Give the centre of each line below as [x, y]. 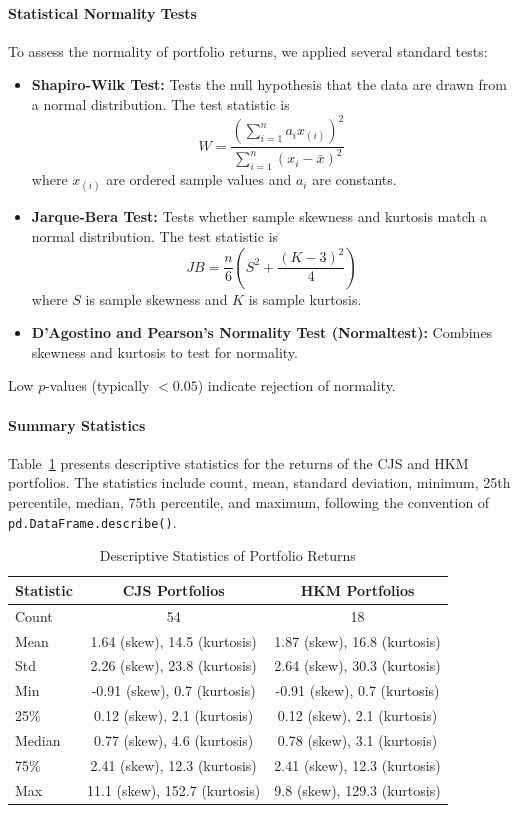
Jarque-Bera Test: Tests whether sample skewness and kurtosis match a [259, 216]
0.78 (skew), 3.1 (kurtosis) [357, 739]
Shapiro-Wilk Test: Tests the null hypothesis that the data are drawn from [269, 84]
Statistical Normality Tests [102, 12]
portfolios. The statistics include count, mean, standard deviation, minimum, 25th [259, 482]
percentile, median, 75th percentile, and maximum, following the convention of [249, 501]
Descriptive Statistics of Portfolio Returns [227, 555]
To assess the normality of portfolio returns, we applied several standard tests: [248, 50]
